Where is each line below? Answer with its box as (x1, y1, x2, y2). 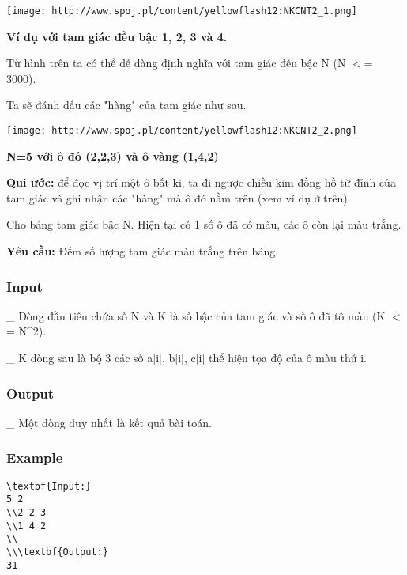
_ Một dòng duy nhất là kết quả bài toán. (6, 414, 212, 430)
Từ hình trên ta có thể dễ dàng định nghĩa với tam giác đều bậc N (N (6, 55, 346, 71)
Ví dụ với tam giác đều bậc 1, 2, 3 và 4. (6, 28, 228, 44)
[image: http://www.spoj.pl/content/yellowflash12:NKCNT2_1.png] (6, 6, 357, 17)
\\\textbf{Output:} (6, 546, 108, 558)
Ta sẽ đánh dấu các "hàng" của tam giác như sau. (6, 96, 247, 113)
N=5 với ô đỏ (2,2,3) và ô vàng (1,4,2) (6, 147, 219, 164)
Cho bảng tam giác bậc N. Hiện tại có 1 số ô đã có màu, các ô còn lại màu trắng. (6, 216, 401, 233)
